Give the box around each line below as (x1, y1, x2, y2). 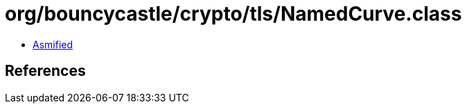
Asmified (33, 38, 73, 50)
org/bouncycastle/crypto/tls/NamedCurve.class (5, 2, 462, 26)
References (5, 62, 86, 80)
